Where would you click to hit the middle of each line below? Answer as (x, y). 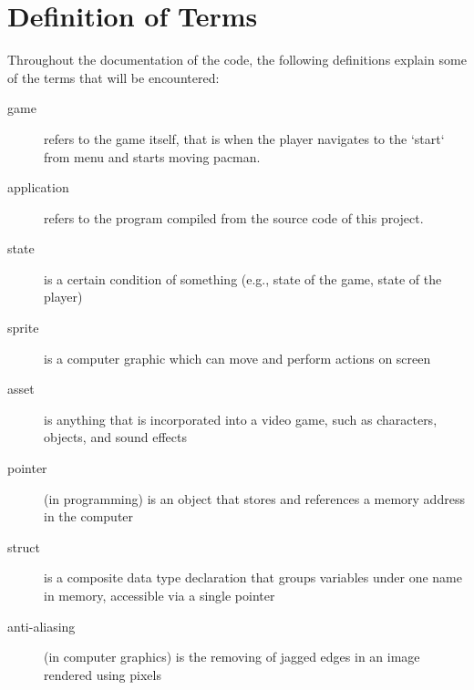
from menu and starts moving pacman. (152, 156)
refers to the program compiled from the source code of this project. (234, 217)
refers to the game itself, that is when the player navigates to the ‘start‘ (244, 138)
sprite (23, 328)
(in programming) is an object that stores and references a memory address (254, 498)
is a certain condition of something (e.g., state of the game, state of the (243, 278)
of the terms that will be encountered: (113, 77)
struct (24, 546)
